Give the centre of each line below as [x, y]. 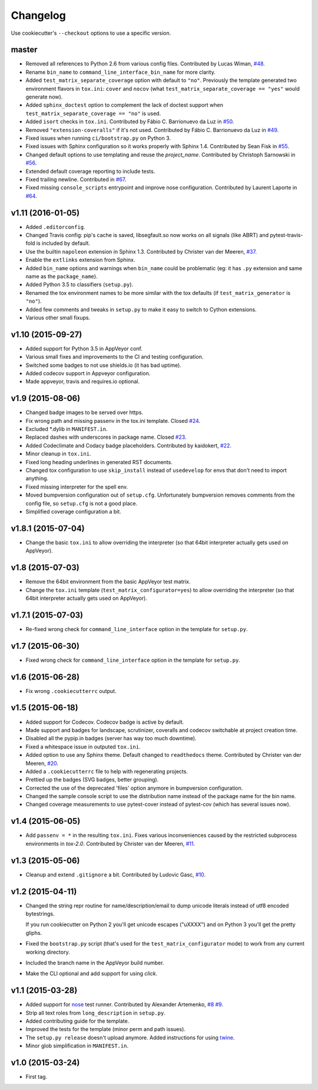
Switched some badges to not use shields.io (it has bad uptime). [104, 365]
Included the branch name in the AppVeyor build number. [95, 963]
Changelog [38, 15]
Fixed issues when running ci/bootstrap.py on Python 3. [98, 138]
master [24, 50]
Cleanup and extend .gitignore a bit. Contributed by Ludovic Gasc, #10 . [116, 874]
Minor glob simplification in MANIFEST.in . [77, 1046]
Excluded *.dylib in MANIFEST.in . [67, 429]
